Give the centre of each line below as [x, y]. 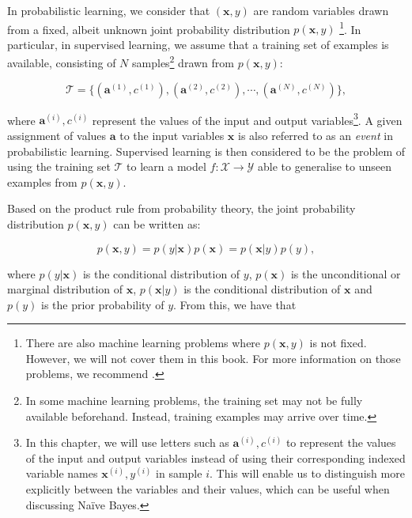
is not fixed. [338, 343]
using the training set [59, 166]
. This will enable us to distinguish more [307, 473]
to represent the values [341, 442]
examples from [42, 181]
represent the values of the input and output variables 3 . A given [247, 119]
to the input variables [172, 135]
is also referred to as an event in [316, 135]
